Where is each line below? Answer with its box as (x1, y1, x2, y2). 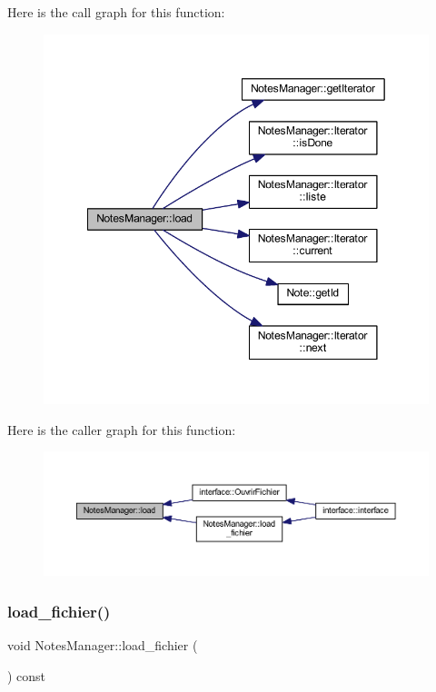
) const (7, 666, 46, 685)
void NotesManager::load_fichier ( (7, 636, 198, 655)
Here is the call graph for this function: (7, 3, 225, 21)
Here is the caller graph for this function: (7, 420, 236, 439)
